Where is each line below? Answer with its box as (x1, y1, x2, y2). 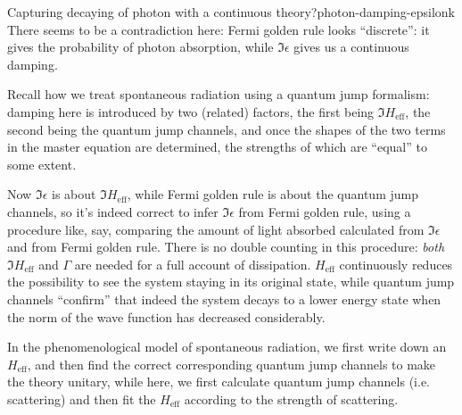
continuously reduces (339, 254, 453, 273)
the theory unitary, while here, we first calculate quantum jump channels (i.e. (7, 372, 430, 391)
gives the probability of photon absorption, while (7, 37, 274, 56)
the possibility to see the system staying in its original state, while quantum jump (7, 272, 455, 291)
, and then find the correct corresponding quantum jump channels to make (27, 354, 436, 373)
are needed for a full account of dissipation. (74, 254, 311, 273)
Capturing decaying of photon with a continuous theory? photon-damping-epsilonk (7, 3, 455, 21)
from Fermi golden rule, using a (238, 202, 411, 220)
